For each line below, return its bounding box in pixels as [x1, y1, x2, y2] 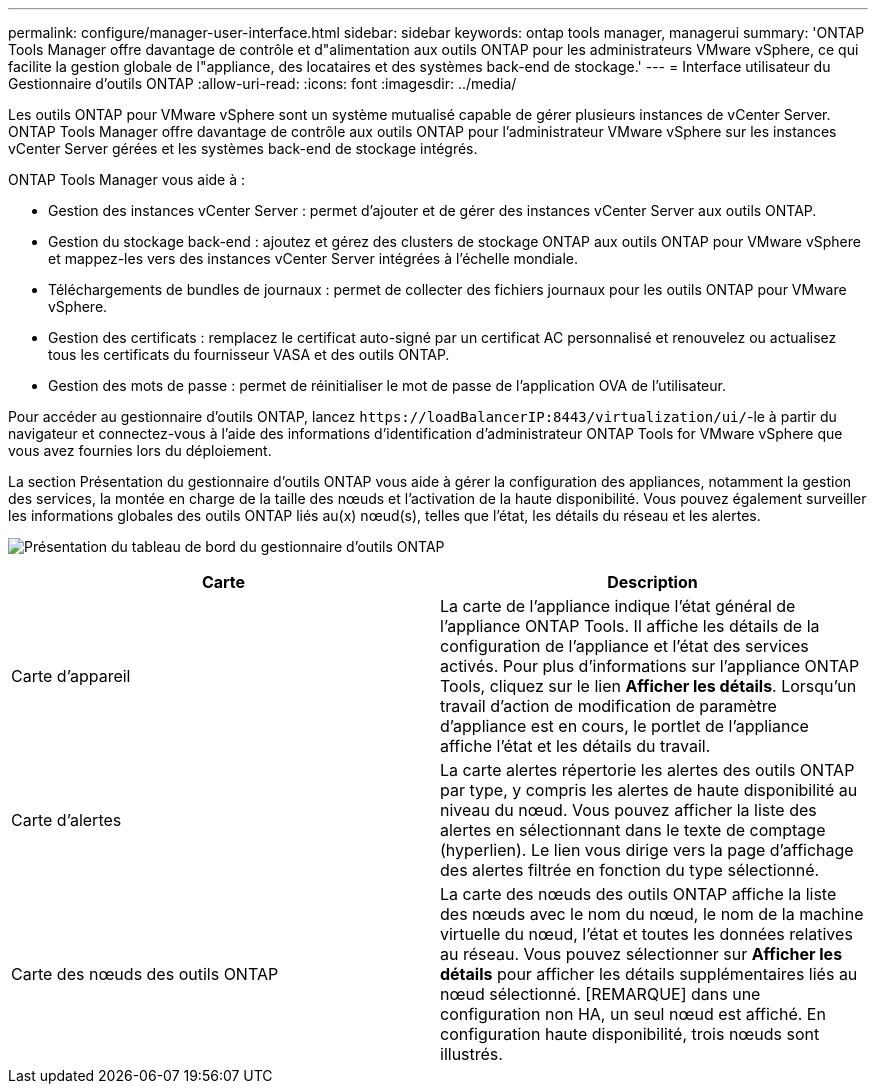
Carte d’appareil [11, 666, 131, 686]
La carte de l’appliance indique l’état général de [440, 596, 796, 616]
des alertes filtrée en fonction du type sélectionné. [440, 860, 820, 880]
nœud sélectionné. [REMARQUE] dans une [440, 984, 761, 1004]
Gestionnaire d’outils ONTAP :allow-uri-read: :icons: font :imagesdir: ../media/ [8, 75, 517, 92]
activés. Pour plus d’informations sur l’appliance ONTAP [440, 656, 860, 676]
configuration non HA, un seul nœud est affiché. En [440, 1004, 826, 1024]
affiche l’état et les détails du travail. [440, 736, 711, 756]
